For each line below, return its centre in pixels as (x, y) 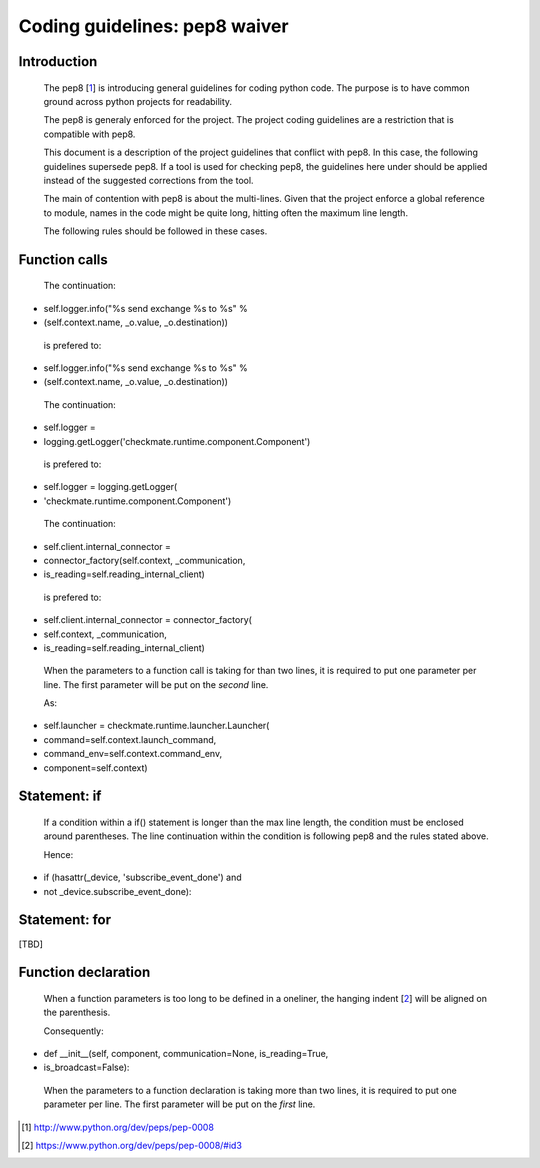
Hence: (58, 854)
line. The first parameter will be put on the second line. (156, 684)
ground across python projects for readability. (138, 101)
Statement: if (60, 796)
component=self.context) (96, 767)
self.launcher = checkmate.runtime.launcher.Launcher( (156, 726)
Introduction (58, 61)
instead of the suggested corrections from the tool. (148, 180)
